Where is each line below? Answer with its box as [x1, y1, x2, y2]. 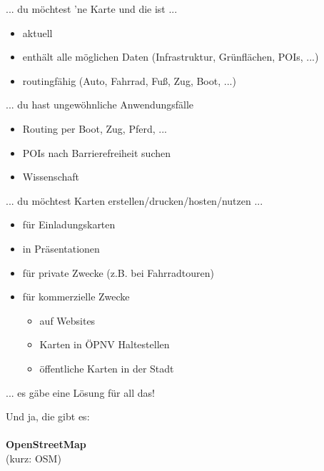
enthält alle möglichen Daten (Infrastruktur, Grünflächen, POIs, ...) [22, 49, 319, 64]
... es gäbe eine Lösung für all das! [6, 385, 155, 400]
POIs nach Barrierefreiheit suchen [22, 145, 171, 160]
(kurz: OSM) [6, 450, 61, 465]
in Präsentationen [22, 240, 100, 255]
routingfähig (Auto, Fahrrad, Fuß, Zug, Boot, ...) [22, 73, 236, 88]
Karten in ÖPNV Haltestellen [39, 337, 170, 352]
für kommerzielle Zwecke [22, 289, 130, 304]
